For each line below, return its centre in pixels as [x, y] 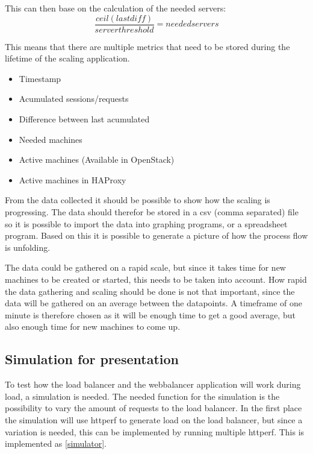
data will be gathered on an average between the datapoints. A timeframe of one [154, 303]
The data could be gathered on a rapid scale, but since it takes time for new [145, 267]
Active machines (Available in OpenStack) [97, 159]
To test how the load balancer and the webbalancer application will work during [153, 384]
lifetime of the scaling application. [67, 58]
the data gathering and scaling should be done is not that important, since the [150, 291]
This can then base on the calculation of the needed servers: [116, 8]
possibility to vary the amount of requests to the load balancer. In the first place [153, 408]
